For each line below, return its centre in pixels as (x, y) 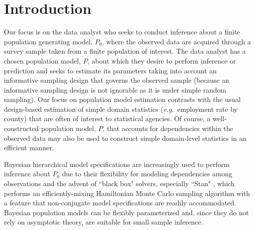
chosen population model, (43, 60)
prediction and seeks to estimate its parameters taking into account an (111, 70)
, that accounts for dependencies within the (168, 128)
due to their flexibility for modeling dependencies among (147, 174)
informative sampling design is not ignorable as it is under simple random (115, 89)
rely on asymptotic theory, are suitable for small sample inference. (104, 222)
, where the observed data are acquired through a (176, 41)
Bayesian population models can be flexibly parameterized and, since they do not (127, 212)
